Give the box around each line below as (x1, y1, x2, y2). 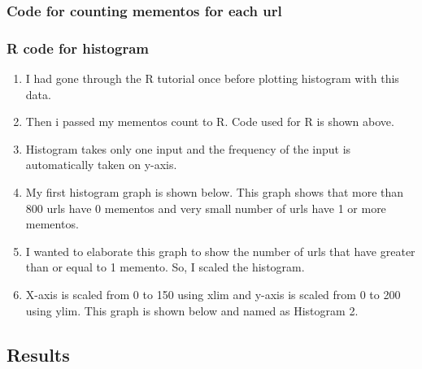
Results (7, 341, 70, 367)
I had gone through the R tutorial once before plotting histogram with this (25, 70, 399, 87)
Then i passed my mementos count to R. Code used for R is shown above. (25, 113, 394, 130)
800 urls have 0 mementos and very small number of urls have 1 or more (25, 199, 386, 216)
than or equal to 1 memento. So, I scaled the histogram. (25, 258, 305, 276)
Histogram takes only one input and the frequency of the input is (25, 140, 351, 157)
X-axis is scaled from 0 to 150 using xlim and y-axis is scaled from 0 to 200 (25, 286, 401, 302)
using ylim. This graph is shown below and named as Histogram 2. (25, 302, 359, 319)
